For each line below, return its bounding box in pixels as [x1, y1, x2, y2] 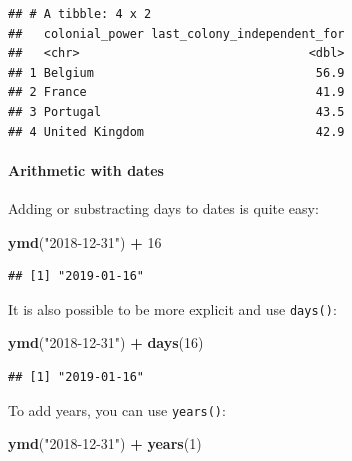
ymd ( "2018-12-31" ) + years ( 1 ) [8, 433, 202, 454]
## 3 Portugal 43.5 [8, 104, 345, 119]
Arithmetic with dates [8, 159, 164, 180]
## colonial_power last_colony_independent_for [8, 26, 345, 41]
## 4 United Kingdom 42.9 [8, 124, 345, 139]
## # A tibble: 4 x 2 [8, 7, 152, 21]
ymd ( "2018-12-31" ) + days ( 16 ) [8, 332, 204, 353]
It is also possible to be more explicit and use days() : [8, 298, 337, 319]
